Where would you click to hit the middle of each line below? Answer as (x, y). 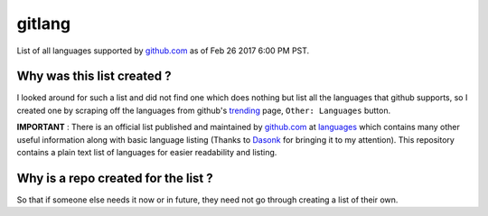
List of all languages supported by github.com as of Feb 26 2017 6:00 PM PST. (163, 51)
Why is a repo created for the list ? (115, 178)
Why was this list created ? (94, 76)
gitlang (44, 23)
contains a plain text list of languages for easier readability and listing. (147, 153)
